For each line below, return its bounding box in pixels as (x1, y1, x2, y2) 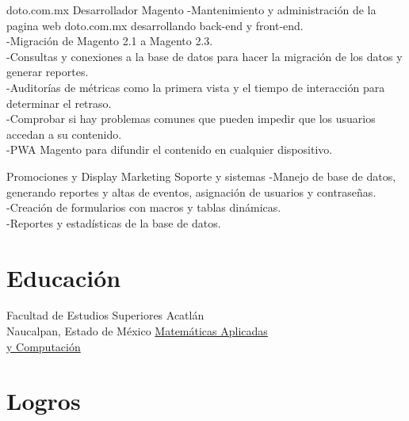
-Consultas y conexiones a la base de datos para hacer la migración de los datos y (6, 48, 403, 64)
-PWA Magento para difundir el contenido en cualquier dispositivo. (6, 141, 333, 158)
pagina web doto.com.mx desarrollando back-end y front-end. (6, 17, 304, 33)
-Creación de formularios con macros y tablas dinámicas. (6, 199, 281, 216)
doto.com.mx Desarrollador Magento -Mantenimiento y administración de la (6, 2, 377, 17)
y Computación (6, 338, 81, 354)
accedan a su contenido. (6, 125, 122, 142)
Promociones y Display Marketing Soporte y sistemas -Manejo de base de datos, (6, 167, 396, 184)
